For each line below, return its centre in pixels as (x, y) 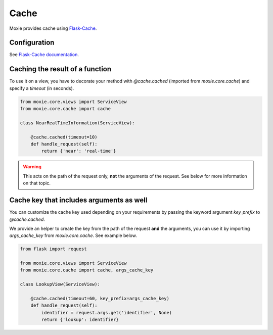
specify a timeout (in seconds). (42, 88)
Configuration (32, 43)
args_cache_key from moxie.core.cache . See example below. (73, 235)
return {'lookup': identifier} (80, 320)
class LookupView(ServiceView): (60, 284)
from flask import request (53, 249)
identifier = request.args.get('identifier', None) (107, 313)
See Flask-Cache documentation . (44, 55)
